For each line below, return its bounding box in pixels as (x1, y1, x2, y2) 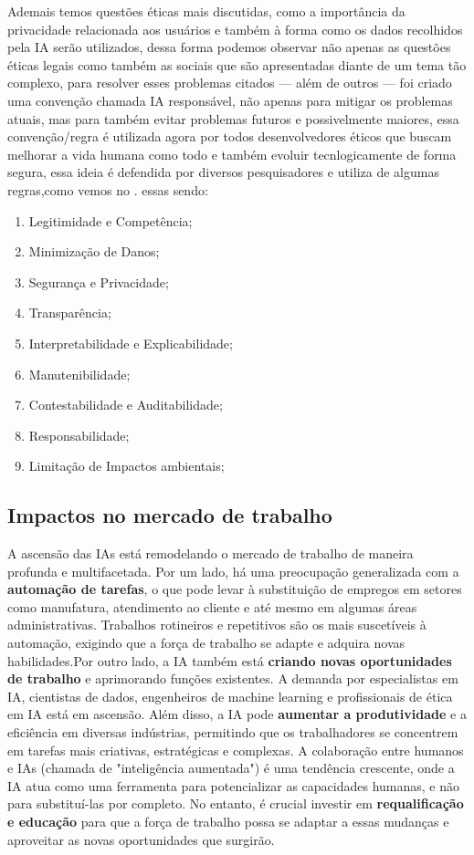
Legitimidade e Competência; (28, 211, 193, 230)
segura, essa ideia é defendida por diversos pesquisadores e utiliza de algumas (7, 162, 439, 182)
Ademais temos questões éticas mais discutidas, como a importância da (7, 2, 406, 20)
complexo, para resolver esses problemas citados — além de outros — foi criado (7, 73, 452, 92)
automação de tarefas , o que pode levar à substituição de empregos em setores (7, 579, 462, 599)
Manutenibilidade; (28, 364, 131, 383)
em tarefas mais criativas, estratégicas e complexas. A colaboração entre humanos (7, 740, 464, 759)
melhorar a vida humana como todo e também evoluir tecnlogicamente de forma (7, 144, 457, 163)
